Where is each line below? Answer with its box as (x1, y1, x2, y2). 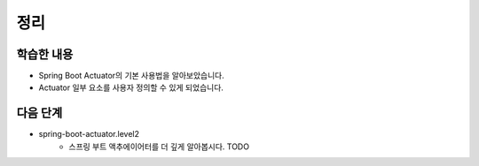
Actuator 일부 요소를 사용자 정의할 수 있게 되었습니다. (38, 82, 224, 93)
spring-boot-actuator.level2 (38, 129, 139, 140)
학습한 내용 (16, 47, 74, 62)
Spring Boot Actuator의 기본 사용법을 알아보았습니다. (38, 71, 225, 81)
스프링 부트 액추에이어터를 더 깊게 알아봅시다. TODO (68, 141, 250, 152)
